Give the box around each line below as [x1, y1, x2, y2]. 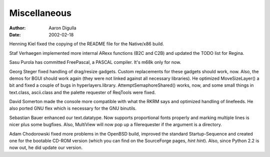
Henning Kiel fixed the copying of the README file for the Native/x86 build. [9, 41, 164, 47]
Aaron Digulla [48, 25, 77, 31]
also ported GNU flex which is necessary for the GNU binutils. [9, 105, 137, 112]
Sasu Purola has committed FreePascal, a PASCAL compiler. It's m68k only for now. [9, 59, 181, 65]
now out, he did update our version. [9, 145, 83, 151]
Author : [9, 25, 26, 31]
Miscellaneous [9, 7, 72, 18]
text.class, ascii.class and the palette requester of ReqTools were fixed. [9, 89, 156, 95]
